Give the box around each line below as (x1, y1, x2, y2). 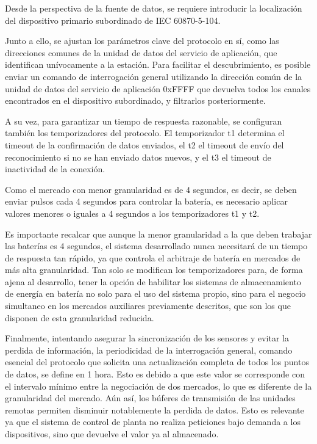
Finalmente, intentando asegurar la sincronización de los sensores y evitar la (5, 332, 289, 344)
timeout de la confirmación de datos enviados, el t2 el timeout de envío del (5, 138, 284, 151)
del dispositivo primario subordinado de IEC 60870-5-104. (5, 13, 221, 26)
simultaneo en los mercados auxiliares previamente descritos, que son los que (5, 299, 291, 312)
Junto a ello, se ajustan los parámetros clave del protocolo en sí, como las (5, 34, 279, 47)
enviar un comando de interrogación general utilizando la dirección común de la (5, 70, 302, 82)
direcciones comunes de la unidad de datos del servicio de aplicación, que (5, 46, 277, 59)
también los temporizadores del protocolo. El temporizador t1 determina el (5, 126, 285, 139)
